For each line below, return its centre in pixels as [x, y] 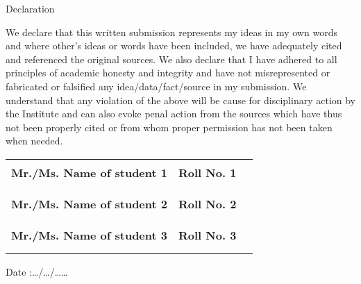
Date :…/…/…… [37, 271]
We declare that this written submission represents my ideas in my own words [171, 32]
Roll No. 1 [208, 172]
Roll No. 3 [208, 235]
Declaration [30, 8]
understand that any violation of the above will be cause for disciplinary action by [181, 100]
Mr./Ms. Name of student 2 [89, 203]
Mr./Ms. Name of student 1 [89, 172]
